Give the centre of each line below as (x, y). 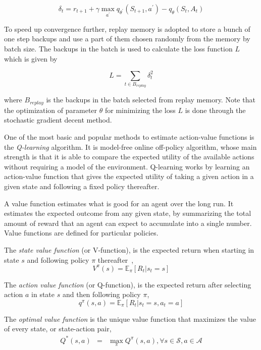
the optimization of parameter (51, 110)
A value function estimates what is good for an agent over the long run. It (119, 203)
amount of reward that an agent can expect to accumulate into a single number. (128, 223)
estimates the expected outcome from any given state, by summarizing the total (128, 213)
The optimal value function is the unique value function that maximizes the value (130, 318)
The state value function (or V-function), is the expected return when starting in (129, 249)
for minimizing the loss (140, 110)
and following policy (58, 259)
